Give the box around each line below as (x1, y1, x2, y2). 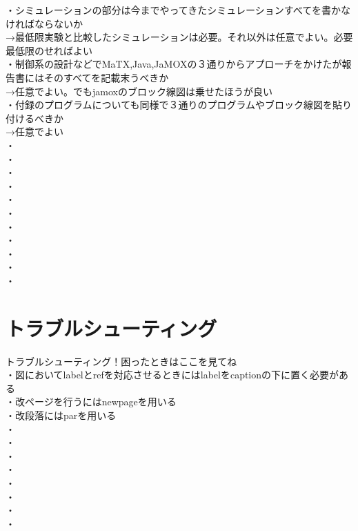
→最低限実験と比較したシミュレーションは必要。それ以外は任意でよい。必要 (6, 30, 353, 44)
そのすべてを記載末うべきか (43, 70, 169, 84)
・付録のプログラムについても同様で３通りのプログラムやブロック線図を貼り (6, 97, 352, 112)
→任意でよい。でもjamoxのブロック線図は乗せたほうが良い (6, 84, 272, 98)
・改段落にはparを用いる (6, 407, 117, 422)
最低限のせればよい (6, 43, 92, 57)
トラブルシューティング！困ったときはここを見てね (6, 354, 237, 368)
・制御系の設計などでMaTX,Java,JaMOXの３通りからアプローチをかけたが (6, 57, 342, 71)
